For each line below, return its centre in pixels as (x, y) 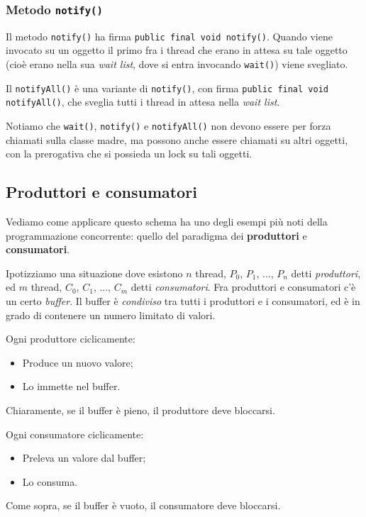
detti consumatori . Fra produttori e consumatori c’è (243, 287)
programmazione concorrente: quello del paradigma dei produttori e (156, 235)
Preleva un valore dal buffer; (84, 458)
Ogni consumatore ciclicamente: (75, 434)
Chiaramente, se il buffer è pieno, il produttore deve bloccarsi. (140, 410)
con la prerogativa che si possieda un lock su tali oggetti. (129, 154)
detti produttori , (326, 273)
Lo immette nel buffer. (71, 386)
